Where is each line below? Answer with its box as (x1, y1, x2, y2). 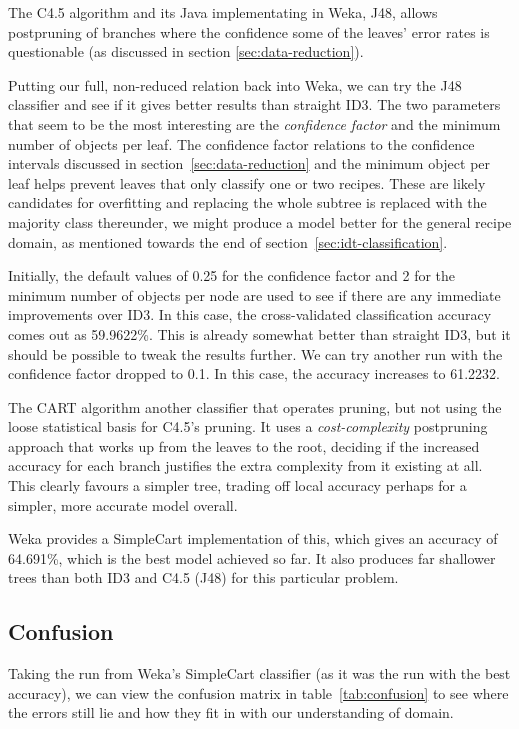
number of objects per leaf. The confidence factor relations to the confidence (8, 133, 475, 154)
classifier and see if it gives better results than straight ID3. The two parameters (8, 94, 501, 115)
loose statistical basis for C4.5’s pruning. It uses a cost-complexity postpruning (8, 416, 488, 437)
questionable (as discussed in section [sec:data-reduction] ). (8, 41, 364, 62)
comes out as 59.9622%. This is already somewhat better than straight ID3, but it (8, 323, 511, 344)
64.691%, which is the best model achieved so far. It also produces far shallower (8, 547, 496, 568)
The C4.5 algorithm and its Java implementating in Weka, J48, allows (8, 2, 438, 22)
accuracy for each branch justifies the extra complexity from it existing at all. (8, 455, 483, 476)
